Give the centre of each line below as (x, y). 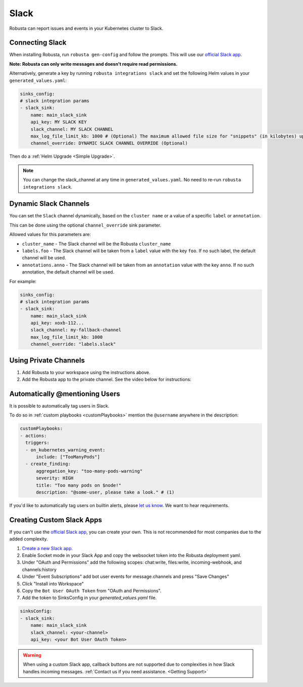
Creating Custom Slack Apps (56, 520)
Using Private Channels (47, 360)
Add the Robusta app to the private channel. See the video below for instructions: (107, 380)
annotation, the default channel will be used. (68, 272)
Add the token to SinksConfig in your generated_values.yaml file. (89, 598)
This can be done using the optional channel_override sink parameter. (85, 225)
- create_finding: (48, 464)
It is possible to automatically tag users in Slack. (59, 406)
